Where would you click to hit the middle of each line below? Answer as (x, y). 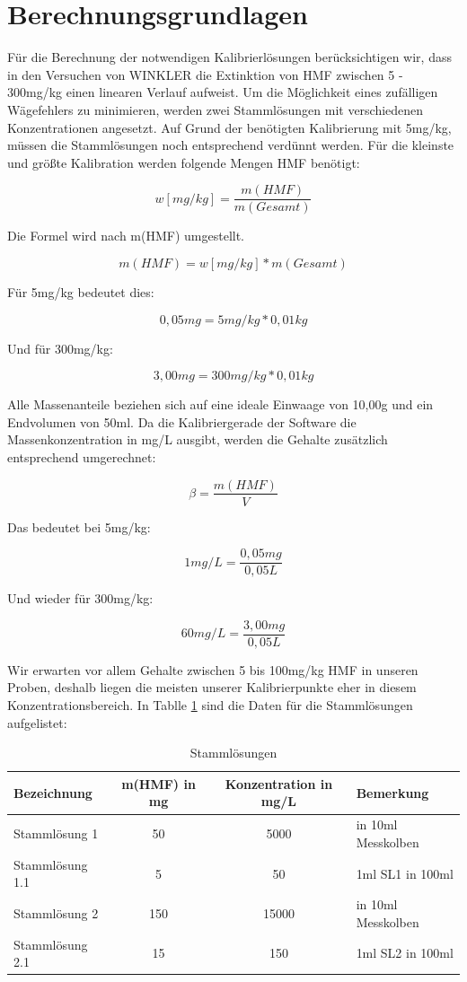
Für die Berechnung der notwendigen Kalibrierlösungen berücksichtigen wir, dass (229, 57)
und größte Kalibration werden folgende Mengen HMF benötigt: (184, 162)
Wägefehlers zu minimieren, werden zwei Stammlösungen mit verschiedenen (216, 109)
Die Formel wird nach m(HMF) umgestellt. (126, 236)
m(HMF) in (159, 783)
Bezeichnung (53, 792)
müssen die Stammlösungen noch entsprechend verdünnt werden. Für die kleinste (231, 145)
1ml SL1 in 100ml (405, 873)
